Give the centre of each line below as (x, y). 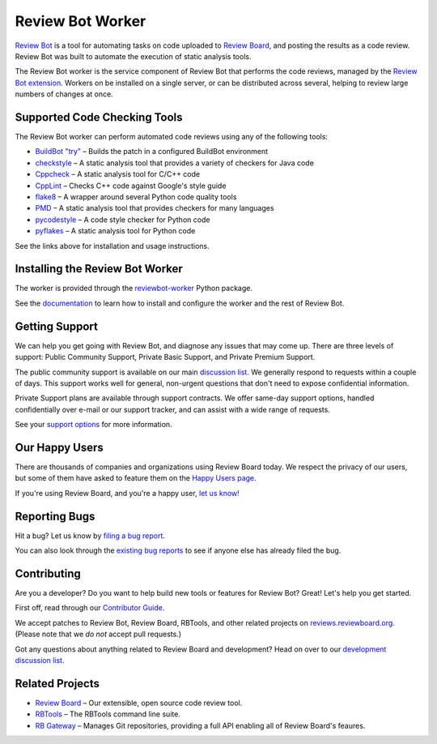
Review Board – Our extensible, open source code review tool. (139, 703)
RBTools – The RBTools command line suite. (108, 714)
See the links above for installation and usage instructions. (112, 246)
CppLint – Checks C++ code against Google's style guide (131, 186)
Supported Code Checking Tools (99, 117)
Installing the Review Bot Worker (99, 269)
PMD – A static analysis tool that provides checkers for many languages (155, 208)
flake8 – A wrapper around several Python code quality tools (136, 197)
